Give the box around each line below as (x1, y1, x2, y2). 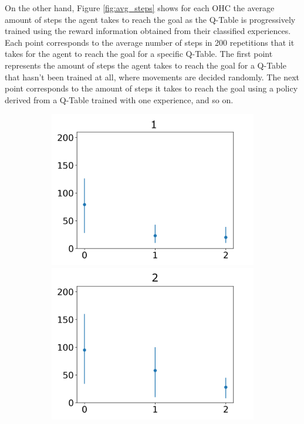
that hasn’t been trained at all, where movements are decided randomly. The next (5, 70, 299, 83)
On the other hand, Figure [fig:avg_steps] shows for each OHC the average (5, 2, 275, 13)
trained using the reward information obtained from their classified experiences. (5, 25, 291, 37)
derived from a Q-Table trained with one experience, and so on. (5, 93, 234, 106)
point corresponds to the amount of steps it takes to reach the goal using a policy (5, 82, 298, 94)
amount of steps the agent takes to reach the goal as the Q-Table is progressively (5, 13, 296, 25)
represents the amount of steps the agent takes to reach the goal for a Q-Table (5, 59, 286, 71)
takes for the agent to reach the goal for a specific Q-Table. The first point (5, 48, 273, 60)
